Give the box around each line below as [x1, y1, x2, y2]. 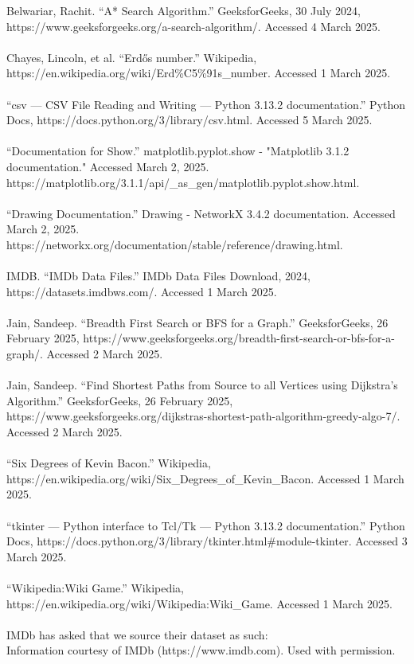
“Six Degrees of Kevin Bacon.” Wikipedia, [6, 455, 211, 471]
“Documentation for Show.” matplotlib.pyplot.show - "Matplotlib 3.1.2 [6, 143, 350, 159]
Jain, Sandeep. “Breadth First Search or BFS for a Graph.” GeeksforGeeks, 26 [6, 314, 389, 330]
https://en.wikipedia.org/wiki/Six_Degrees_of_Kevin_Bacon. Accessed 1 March [6, 470, 404, 486]
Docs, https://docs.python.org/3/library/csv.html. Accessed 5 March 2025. [6, 111, 373, 128]
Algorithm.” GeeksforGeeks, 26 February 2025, [6, 392, 233, 408]
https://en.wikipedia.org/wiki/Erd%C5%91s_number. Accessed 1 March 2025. [6, 64, 391, 81]
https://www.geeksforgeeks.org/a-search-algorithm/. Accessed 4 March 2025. [6, 18, 381, 34]
